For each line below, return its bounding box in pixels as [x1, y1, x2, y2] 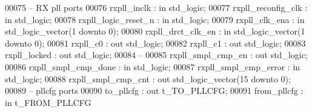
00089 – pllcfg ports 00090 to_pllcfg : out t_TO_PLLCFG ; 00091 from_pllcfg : [5, 84, 304, 97]
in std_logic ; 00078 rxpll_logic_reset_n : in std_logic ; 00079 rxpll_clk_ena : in [5, 13, 305, 25]
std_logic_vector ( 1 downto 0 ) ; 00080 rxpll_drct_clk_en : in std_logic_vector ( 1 [5, 25, 305, 38]
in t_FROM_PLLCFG [5, 96, 91, 108]
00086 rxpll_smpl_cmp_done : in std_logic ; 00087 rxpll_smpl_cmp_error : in [5, 60, 300, 73]
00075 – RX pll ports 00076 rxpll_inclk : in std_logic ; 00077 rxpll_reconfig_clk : [5, 1, 308, 13]
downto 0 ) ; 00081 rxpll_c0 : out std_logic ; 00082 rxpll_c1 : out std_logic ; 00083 [5, 36, 306, 49]
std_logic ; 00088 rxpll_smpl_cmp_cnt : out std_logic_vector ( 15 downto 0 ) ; [5, 72, 291, 85]
